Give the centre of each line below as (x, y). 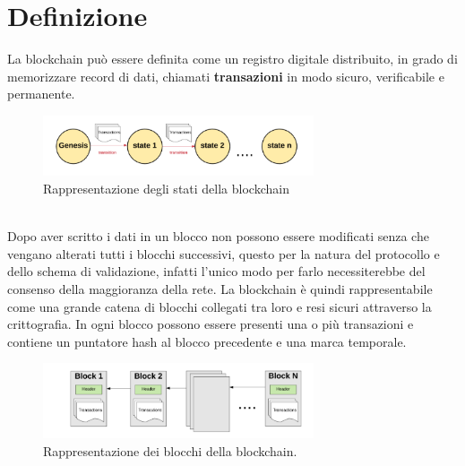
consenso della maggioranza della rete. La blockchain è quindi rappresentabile (220, 288)
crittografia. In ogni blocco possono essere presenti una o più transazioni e (211, 324)
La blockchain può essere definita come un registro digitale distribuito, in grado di (232, 59)
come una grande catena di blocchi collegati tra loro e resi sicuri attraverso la (220, 306)
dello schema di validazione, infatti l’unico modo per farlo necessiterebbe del (216, 271)
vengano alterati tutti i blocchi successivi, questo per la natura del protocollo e (224, 253)
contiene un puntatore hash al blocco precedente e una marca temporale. (207, 341)
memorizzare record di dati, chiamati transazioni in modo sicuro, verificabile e (226, 76)
